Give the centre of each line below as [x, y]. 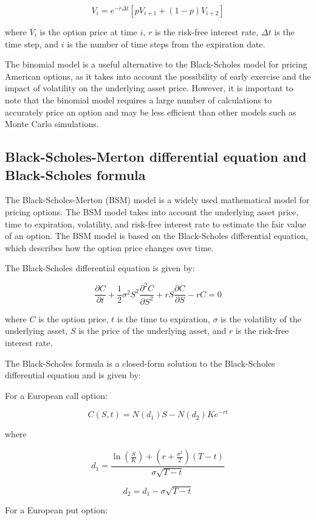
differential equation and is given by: [73, 375]
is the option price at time [88, 32]
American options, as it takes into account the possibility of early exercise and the [158, 76]
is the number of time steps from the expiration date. [166, 43]
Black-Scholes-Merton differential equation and [156, 157]
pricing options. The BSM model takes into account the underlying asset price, [152, 211]
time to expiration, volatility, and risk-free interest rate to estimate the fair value [156, 224]
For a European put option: [56, 510]
